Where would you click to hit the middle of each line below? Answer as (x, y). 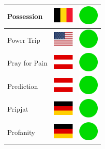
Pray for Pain (27, 63)
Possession (25, 16)
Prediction (23, 86)
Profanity (21, 132)
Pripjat (18, 109)
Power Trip (24, 40)
